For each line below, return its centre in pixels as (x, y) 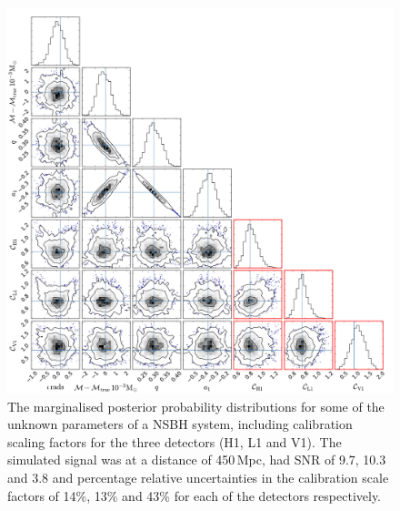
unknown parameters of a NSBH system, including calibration (180, 424)
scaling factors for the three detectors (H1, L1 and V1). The (175, 441)
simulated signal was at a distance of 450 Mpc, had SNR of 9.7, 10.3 (197, 460)
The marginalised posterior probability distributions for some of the (196, 406)
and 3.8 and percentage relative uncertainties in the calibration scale (198, 477)
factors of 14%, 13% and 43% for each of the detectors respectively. (195, 495)
